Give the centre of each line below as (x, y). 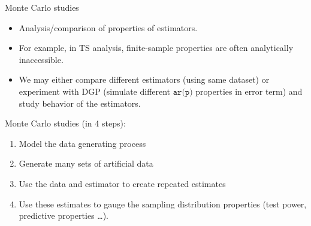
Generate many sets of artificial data (86, 163)
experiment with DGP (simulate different (95, 91)
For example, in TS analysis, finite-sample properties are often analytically (156, 48)
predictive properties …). (64, 216)
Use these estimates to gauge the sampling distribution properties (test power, (163, 204)
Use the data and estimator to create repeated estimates (122, 183)
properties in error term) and (249, 91)
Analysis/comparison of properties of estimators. (108, 27)
